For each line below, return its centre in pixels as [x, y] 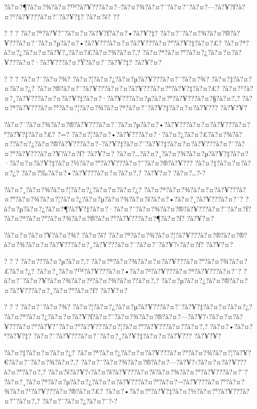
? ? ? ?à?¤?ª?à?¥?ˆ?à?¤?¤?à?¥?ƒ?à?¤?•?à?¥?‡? [81, 33]
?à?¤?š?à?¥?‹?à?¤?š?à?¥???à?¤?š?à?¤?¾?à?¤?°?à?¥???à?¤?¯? [148, 371]
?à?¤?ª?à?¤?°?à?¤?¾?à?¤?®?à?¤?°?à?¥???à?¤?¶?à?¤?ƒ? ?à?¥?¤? [109, 218]
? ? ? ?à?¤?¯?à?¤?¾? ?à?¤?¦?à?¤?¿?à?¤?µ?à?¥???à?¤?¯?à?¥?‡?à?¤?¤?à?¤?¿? [128, 307]
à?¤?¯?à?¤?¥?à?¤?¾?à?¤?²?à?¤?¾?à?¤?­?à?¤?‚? [82, 280]
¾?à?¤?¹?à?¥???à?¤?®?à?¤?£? [54, 391]
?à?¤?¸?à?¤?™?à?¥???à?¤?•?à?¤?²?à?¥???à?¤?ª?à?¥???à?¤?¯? [139, 270]
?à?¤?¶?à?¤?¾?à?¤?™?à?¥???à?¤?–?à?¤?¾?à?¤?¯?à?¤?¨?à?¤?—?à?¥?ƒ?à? [125, 6]
